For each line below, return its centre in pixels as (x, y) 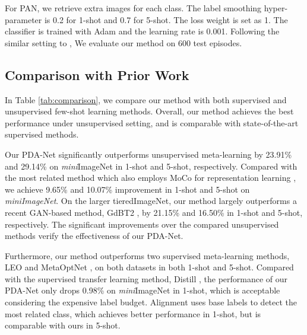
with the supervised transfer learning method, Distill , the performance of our (146, 278)
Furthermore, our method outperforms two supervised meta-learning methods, (147, 255)
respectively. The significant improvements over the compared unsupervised (142, 224)
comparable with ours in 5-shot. (63, 325)
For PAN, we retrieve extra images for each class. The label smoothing (133, 8)
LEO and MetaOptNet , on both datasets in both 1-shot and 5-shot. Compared (149, 267)
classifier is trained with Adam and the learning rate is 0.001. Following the (142, 31)
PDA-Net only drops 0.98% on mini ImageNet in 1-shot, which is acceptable (143, 290)
